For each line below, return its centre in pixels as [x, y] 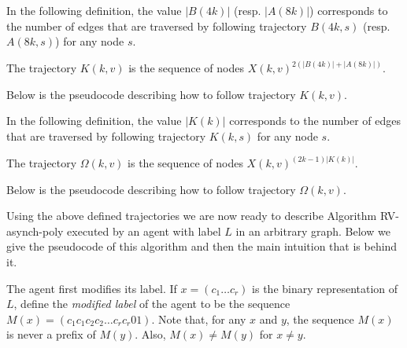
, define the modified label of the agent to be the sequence [152, 304]
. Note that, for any [199, 319]
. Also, [150, 334]
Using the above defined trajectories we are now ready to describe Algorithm [192, 216]
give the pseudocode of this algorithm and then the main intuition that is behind [202, 246]
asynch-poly [35, 231]
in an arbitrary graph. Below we [313, 231]
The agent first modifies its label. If [92, 288]
